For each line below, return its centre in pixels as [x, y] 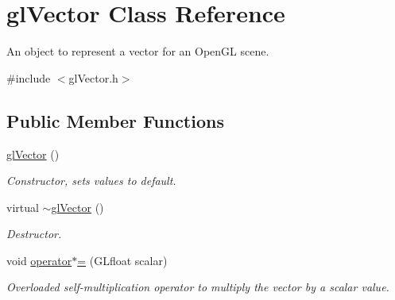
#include [29, 77]
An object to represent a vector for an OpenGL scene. [138, 51]
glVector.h [93, 77]
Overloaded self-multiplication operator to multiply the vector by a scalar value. [198, 287]
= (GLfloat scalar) [122, 260]
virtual [23, 207]
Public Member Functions [115, 120]
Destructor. [34, 234]
